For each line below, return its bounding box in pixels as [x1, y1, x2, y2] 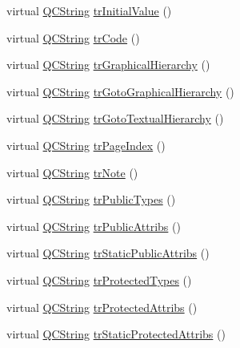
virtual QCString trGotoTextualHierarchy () [6, 110, 224, 127]
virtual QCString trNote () [6, 164, 138, 180]
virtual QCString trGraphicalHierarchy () [6, 56, 210, 73]
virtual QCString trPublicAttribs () [6, 217, 181, 234]
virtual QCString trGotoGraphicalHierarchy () [6, 83, 234, 99]
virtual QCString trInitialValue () [6, 2, 172, 18]
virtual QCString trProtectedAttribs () [6, 298, 198, 315]
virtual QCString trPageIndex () [6, 136, 166, 153]
